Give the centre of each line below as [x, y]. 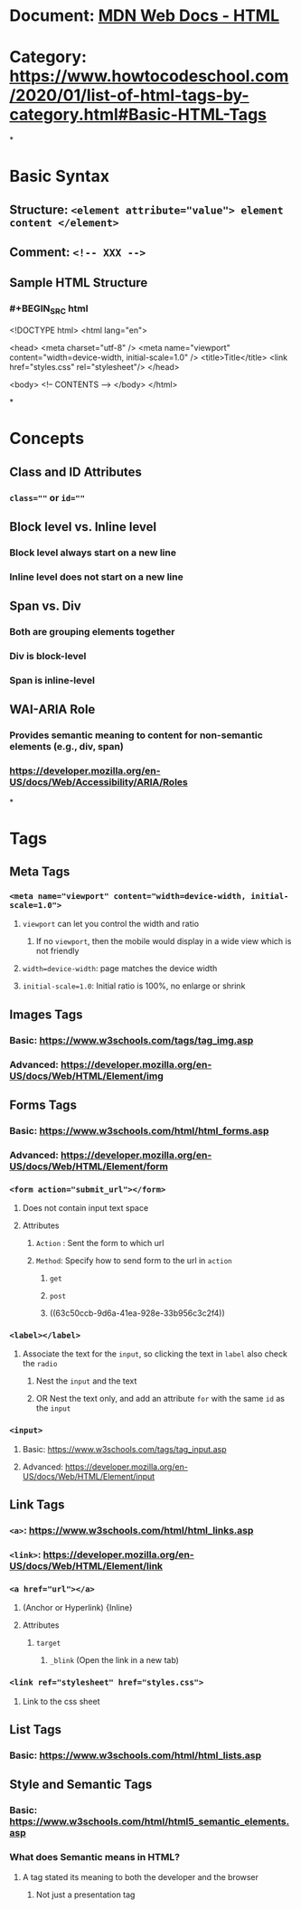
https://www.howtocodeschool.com [149, 76]
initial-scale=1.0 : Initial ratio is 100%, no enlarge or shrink [134, 986]
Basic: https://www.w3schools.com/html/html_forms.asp [139, 1130]
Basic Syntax [60, 176]
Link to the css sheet [61, 1701]
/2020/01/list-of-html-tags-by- [130, 95]
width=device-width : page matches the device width [120, 969]
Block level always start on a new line [93, 553]
